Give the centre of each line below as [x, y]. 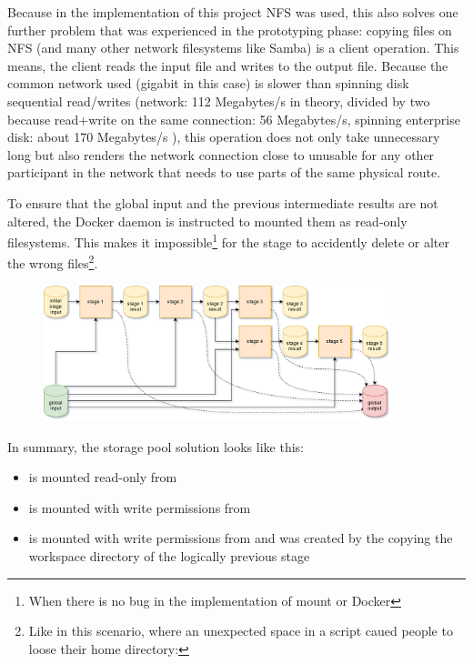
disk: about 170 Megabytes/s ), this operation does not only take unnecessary [224, 137]
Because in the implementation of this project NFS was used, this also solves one [233, 12]
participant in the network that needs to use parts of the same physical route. [224, 172]
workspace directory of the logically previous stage [169, 556]
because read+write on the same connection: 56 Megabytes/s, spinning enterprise [234, 119]
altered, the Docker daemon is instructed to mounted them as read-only [207, 221]
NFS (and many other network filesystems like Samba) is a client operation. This [233, 48]
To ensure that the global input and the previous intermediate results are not [223, 202]
